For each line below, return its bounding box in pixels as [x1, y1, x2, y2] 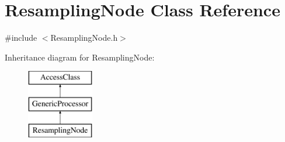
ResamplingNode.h [50, 31, 118, 44]
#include [5, 31, 37, 44]
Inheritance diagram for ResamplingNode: [5, 51, 155, 63]
